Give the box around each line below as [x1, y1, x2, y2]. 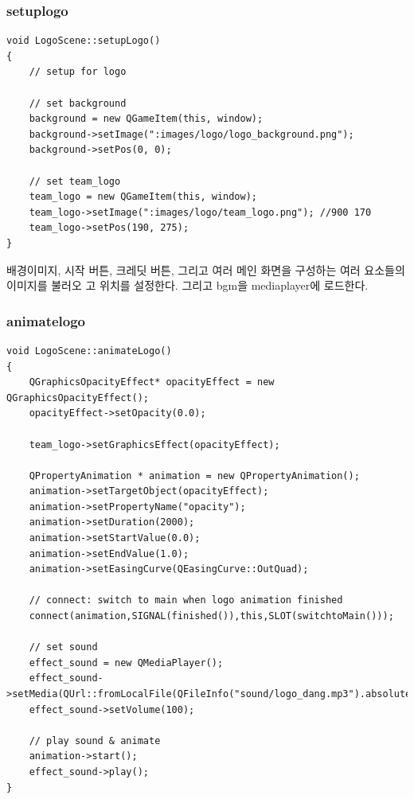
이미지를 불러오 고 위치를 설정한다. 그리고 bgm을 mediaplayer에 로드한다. [6, 277, 369, 294]
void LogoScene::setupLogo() [6, 35, 161, 47]
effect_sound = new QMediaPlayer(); [29, 657, 224, 668]
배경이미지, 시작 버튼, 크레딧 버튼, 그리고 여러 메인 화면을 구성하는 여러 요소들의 [6, 261, 405, 278]
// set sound [29, 641, 98, 653]
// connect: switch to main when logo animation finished [29, 594, 343, 606]
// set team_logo [29, 175, 121, 187]
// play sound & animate [29, 735, 161, 746]
